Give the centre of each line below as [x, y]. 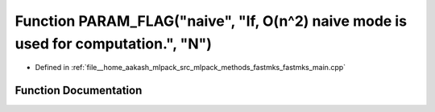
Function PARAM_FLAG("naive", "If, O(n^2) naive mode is [211, 21]
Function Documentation [79, 91]
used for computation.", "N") [114, 44]
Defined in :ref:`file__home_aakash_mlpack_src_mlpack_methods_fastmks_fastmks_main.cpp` [191, 68]
